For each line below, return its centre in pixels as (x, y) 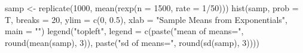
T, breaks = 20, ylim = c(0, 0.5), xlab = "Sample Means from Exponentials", (146, 19)
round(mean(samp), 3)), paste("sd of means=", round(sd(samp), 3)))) (132, 42)
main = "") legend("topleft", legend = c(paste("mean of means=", (124, 31)
